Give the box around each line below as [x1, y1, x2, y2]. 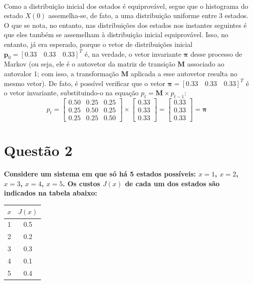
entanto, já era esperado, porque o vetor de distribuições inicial [4, 39, 193, 49]
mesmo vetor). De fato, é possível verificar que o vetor [4, 78, 166, 88]
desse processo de [190, 48, 242, 59]
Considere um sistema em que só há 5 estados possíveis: [4, 169, 196, 179]
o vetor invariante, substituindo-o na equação [4, 87, 139, 98]
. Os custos [62, 178, 100, 188]
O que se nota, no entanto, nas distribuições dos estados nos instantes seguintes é [4, 20, 247, 30]
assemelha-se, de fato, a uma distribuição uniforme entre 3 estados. [48, 10, 249, 21]
